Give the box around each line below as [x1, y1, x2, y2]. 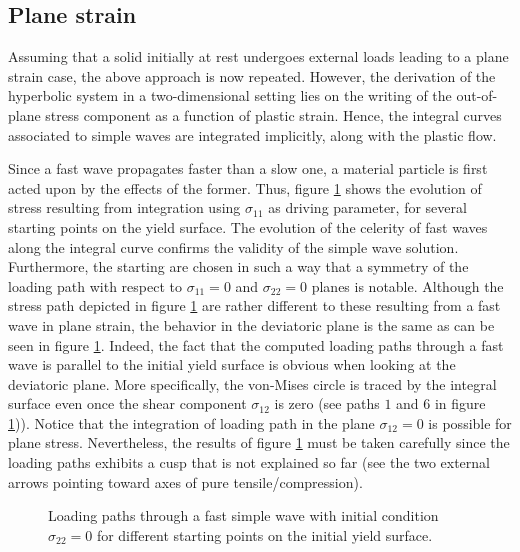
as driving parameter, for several [268, 197, 467, 218]
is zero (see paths [274, 393, 380, 414]
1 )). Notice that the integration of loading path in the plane [8, 412, 375, 433]
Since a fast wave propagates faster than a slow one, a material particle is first [8, 158, 488, 179]
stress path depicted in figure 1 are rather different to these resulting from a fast [8, 295, 501, 316]
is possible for [428, 412, 512, 433]
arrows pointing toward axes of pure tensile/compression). [8, 471, 363, 492]
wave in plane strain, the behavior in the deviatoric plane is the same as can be [8, 314, 495, 335]
